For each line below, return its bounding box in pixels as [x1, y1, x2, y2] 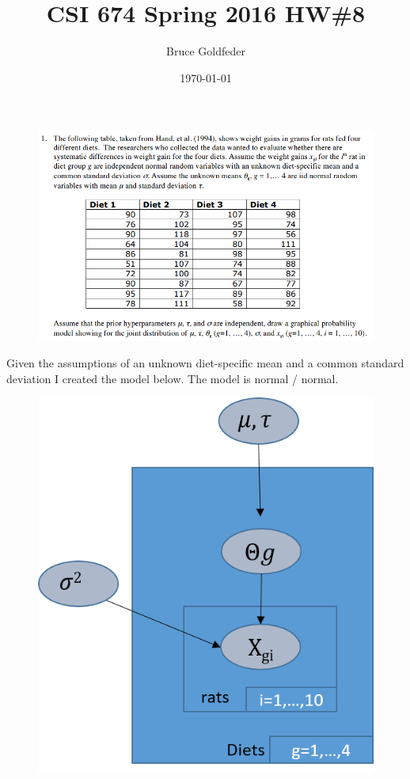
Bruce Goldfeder [166, 43, 245, 59]
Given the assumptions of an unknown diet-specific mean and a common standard [6, 355, 404, 371]
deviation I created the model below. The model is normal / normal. [6, 370, 339, 386]
